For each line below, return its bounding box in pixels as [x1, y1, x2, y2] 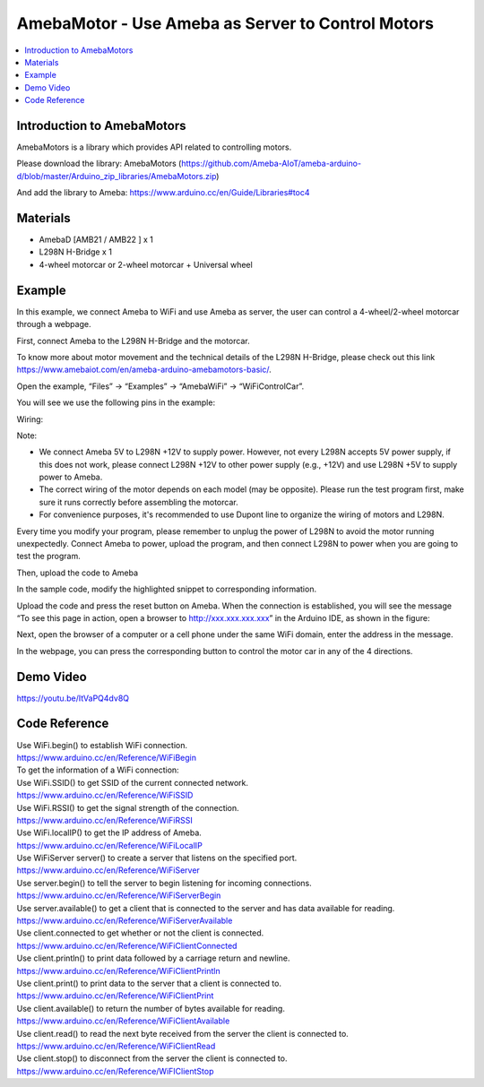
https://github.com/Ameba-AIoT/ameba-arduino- [180, 158, 362, 169]
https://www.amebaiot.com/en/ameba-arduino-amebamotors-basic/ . [16, 364, 272, 375]
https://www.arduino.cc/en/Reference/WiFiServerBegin [16, 890, 221, 901]
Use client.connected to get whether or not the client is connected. [16, 927, 264, 938]
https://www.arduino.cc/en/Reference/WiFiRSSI [16, 815, 193, 825]
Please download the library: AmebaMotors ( [16, 158, 182, 169]
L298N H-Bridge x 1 [39, 246, 112, 257]
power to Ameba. [39, 471, 103, 483]
